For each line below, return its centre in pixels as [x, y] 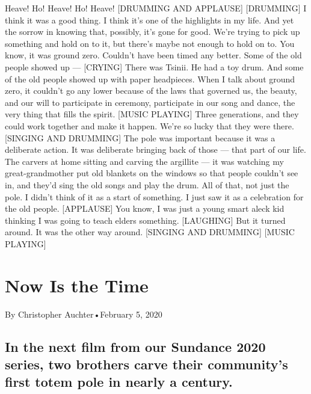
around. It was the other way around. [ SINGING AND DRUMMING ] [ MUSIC [150, 232]
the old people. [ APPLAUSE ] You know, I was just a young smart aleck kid [145, 208]
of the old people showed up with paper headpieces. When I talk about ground [150, 78]
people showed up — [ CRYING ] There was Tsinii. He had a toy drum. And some [154, 66]
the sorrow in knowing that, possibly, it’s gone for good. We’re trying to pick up [152, 32]
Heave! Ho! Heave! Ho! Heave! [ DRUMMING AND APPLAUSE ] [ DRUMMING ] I [156, 8]
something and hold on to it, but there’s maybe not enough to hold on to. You [150, 43]
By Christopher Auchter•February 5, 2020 [84, 314]
